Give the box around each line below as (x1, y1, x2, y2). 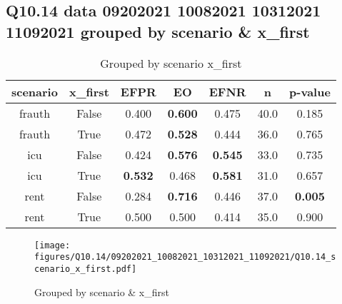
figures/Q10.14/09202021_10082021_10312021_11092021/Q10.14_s (34, 252, 336, 263)
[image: (34, 240, 71, 250)
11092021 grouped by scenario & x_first (6, 20, 310, 42)
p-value (289, 83, 331, 100)
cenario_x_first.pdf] (34, 263, 137, 274)
